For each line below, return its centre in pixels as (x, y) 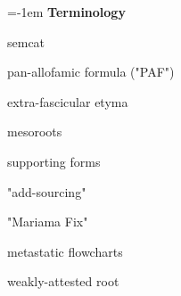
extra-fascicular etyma (68, 101)
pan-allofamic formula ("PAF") (91, 72)
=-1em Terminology (66, 12)
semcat (26, 41)
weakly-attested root (63, 281)
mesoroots (35, 132)
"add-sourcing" (47, 191)
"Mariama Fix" (48, 222)
